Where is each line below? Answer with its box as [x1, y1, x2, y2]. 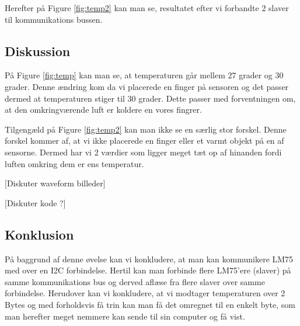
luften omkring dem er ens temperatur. [5, 157, 144, 169]
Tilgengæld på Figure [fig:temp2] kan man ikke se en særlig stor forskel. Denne [5, 123, 287, 135]
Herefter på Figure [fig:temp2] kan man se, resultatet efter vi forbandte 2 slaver [5, 2, 289, 13]
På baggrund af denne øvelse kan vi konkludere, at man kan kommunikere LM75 [5, 252, 294, 265]
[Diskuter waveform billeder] [5, 177, 106, 189]
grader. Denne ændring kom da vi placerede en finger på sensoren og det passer [5, 80, 289, 92]
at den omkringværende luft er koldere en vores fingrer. [5, 103, 202, 116]
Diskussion [5, 41, 71, 60]
